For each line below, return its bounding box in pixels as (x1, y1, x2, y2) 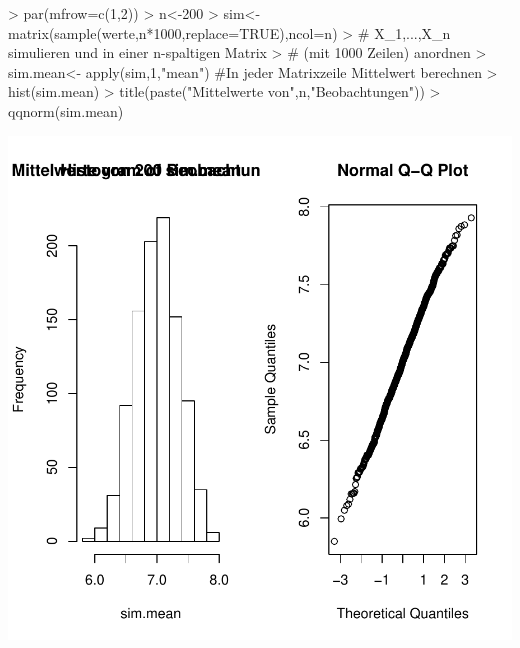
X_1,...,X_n (374, 22, 451, 43)
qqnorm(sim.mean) (8, 100, 124, 121)
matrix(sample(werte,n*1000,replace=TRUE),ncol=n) (8, 22, 338, 43)
